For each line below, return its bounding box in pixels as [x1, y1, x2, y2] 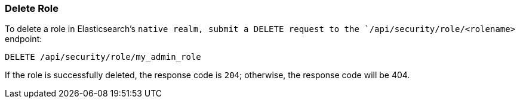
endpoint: [5, 34, 42, 44]
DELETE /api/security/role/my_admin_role [5, 52, 201, 62]
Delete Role [5, 2, 59, 14]
